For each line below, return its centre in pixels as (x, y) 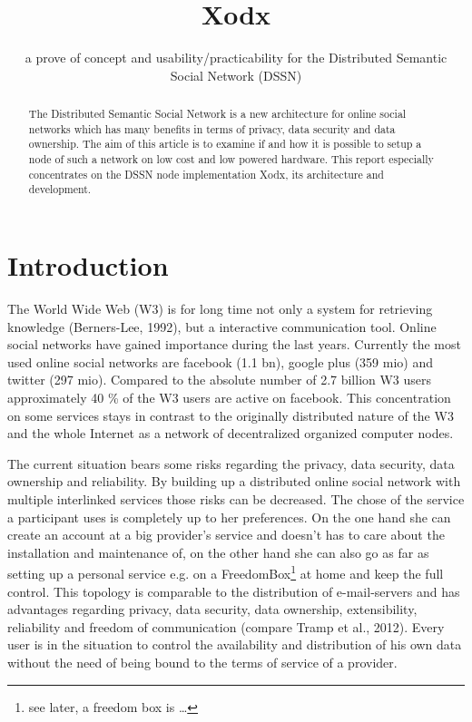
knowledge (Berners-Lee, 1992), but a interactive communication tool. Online (222, 326)
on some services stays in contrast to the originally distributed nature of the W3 (231, 415)
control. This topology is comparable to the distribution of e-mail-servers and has (234, 591)
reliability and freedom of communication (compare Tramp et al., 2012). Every (226, 626)
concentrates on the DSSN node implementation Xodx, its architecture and (206, 174)
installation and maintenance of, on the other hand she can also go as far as (218, 552)
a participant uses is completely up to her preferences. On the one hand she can (229, 517)
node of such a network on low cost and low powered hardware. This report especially (231, 159)
